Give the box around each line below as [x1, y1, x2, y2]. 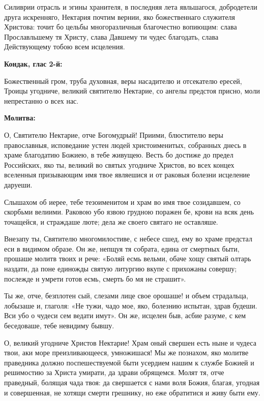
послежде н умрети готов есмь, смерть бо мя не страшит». [4, 273, 186, 284]
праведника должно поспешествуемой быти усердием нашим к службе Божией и [4, 357, 254, 367]
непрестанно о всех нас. [4, 95, 79, 106]
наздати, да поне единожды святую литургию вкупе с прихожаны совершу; [4, 263, 237, 274]
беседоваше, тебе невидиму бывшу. [4, 320, 114, 331]
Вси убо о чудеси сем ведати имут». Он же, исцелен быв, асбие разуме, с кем [4, 310, 246, 321]
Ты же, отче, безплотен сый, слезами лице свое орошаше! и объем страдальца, [4, 290, 248, 301]
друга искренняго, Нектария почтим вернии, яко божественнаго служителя [4, 11, 236, 22]
